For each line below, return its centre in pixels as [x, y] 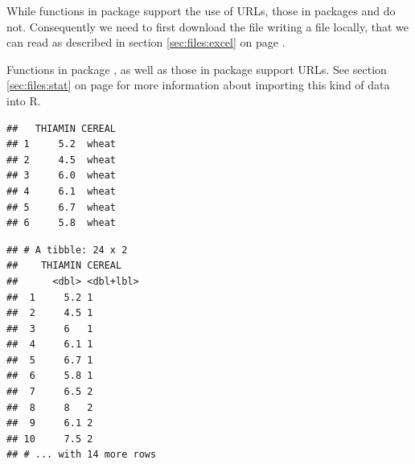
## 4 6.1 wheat [62, 191]
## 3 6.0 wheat [62, 176]
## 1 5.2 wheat [62, 144]
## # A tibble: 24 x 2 [67, 250]
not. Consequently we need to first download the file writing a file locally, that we [207, 26]
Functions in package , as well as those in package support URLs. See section [197, 69]
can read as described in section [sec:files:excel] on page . [146, 42]
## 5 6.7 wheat [62, 207]
